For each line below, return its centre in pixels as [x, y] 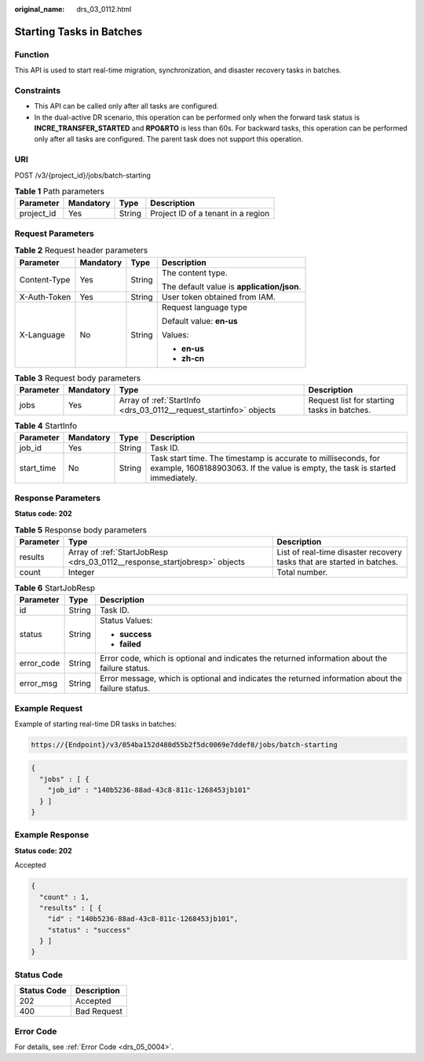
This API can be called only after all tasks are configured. [126, 106]
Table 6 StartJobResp [55, 588]
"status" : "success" [89, 930]
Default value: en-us [200, 321]
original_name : [40, 9]
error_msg [38, 683]
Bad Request [99, 1011]
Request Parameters [54, 234]
